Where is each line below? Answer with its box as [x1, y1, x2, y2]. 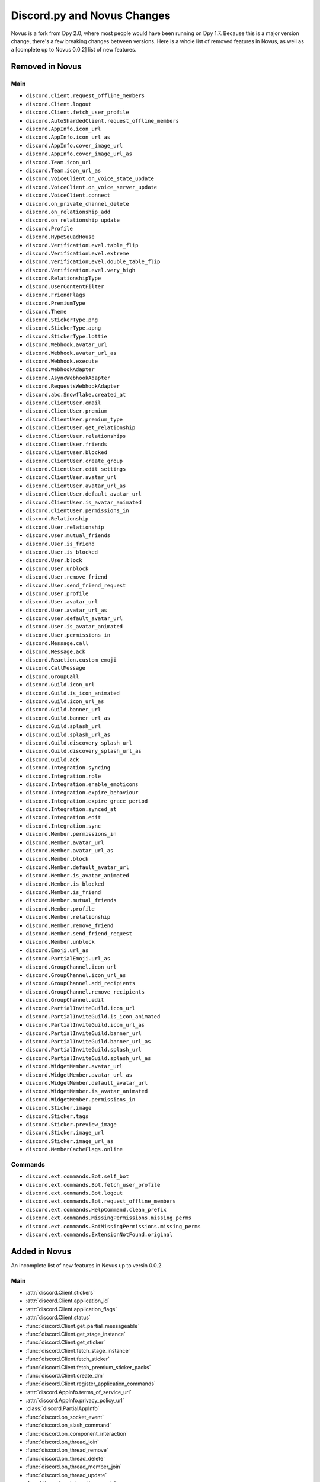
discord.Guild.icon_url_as [25, 698, 104, 705]
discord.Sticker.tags [25, 1113, 89, 1120]
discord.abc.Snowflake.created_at [25, 391, 126, 398]
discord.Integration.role [25, 772, 101, 780]
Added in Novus [11, 1246, 72, 1256]
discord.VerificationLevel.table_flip [25, 242, 139, 248]
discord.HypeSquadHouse [25, 234, 95, 240]
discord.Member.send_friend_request [25, 930, 133, 937]
